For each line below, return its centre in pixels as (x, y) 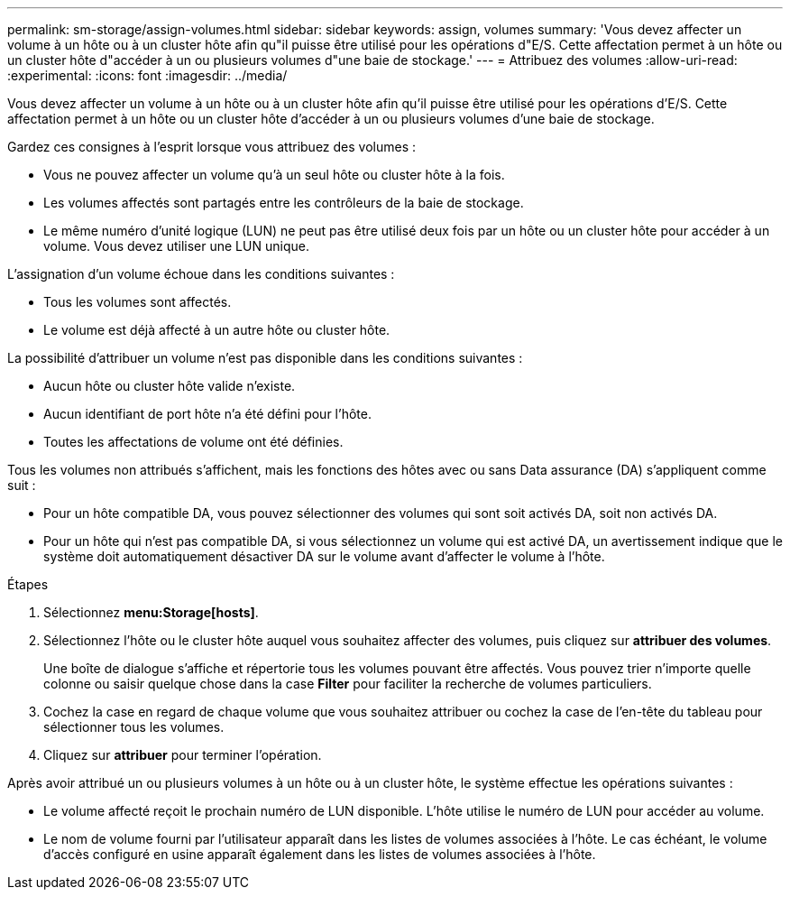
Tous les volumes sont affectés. (138, 302)
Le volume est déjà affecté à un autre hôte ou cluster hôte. (217, 330)
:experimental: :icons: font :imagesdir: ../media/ (147, 75)
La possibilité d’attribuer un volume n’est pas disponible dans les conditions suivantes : (265, 358)
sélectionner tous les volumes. (134, 727)
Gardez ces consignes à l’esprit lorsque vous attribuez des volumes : (212, 147)
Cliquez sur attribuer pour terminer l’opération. (183, 755)
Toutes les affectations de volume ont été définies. (193, 442)
